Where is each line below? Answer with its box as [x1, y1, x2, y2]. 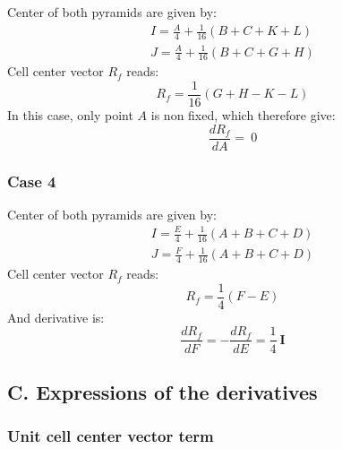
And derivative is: [7, 307, 105, 326]
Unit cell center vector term [7, 425, 214, 447]
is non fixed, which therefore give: [150, 106, 336, 124]
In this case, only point [7, 106, 133, 124]
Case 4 [7, 169, 56, 192]
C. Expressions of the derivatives [7, 377, 318, 405]
